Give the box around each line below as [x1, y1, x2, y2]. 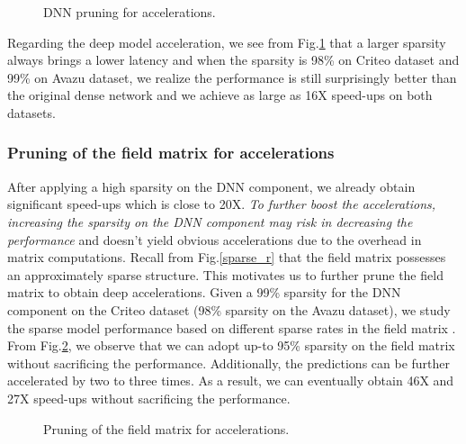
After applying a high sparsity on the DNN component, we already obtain [7, 177, 416, 195]
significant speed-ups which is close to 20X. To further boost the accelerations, [7, 195, 436, 213]
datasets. [7, 103, 56, 122]
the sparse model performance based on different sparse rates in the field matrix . [7, 318, 456, 337]
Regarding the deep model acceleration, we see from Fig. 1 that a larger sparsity [7, 32, 446, 51]
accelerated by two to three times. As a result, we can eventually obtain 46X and [7, 371, 454, 390]
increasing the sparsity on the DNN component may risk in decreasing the [7, 212, 413, 231]
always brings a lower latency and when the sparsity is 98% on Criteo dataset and [7, 50, 460, 69]
